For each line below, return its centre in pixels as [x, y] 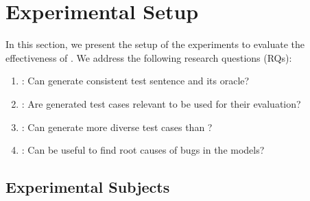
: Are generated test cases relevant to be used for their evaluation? [161, 103]
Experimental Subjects [88, 187]
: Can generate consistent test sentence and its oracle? [135, 81]
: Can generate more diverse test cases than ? [117, 127]
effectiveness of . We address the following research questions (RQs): [149, 57]
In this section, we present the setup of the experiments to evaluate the [155, 44]
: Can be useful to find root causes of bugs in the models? [143, 150]
